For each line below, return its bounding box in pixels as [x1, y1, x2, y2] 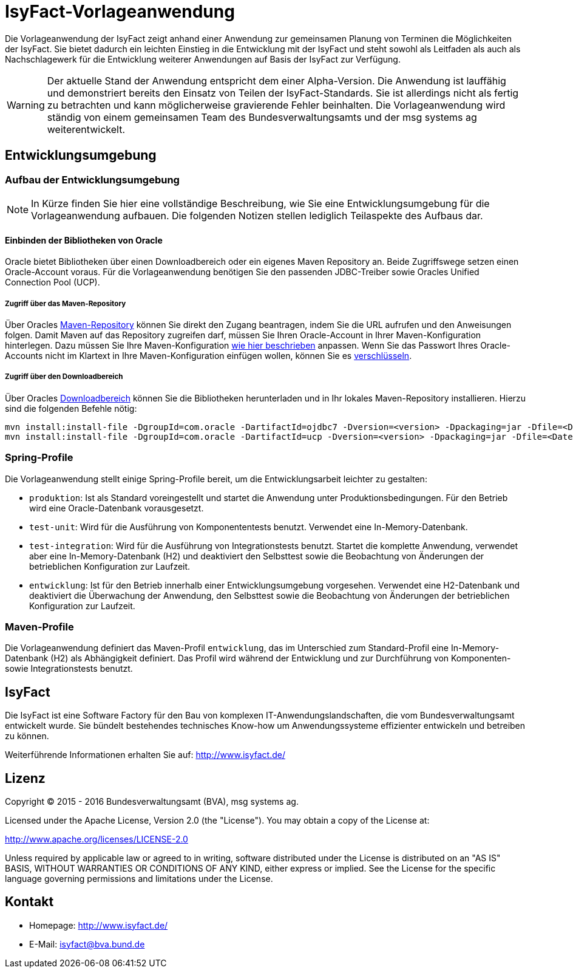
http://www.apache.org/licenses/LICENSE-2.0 [5, 833, 188, 844]
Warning [7, 98, 45, 111]
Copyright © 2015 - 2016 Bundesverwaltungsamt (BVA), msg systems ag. [5, 796, 299, 807]
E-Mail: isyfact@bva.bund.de [29, 938, 145, 949]
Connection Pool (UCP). [5, 277, 100, 288]
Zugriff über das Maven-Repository [5, 299, 126, 308]
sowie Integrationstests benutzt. [5, 663, 133, 674]
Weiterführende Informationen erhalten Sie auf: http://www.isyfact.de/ [5, 749, 285, 760]
